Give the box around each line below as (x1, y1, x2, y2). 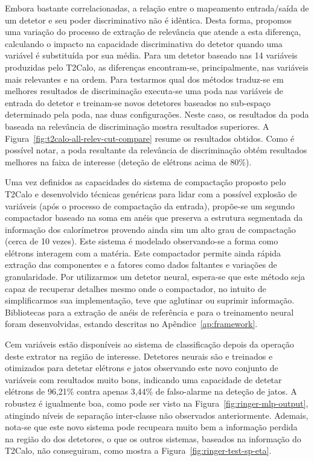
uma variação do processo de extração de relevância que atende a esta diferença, (5, 25, 301, 38)
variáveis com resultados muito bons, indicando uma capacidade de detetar (5, 373, 282, 386)
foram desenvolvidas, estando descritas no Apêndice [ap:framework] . (5, 317, 258, 330)
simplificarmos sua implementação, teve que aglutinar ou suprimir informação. (5, 294, 295, 307)
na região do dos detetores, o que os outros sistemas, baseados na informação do (5, 432, 301, 445)
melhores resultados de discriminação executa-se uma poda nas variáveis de (5, 84, 283, 97)
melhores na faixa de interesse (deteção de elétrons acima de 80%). (5, 155, 252, 168)
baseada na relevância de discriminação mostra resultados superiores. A (5, 119, 269, 132)
